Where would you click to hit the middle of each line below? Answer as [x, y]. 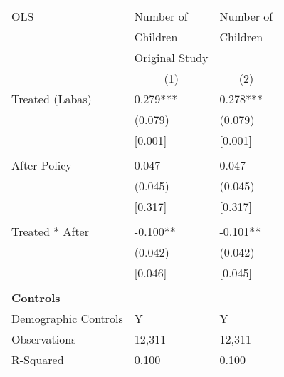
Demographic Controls [67, 318]
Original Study [171, 57]
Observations [44, 339]
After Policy [42, 165]
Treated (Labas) [52, 99]
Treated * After [50, 231]
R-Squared [38, 360]
